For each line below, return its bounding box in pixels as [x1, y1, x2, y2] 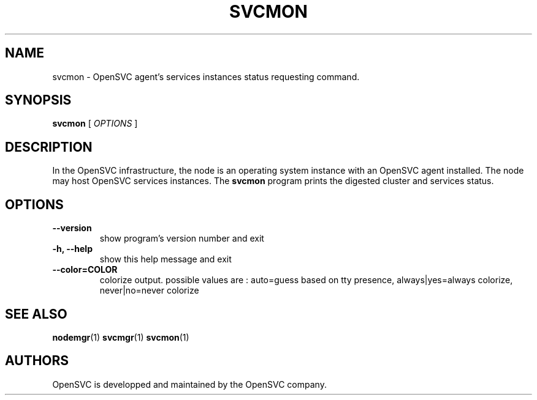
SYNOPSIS [5, 92, 72, 108]
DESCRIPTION [5, 139, 93, 155]
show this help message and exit [99, 254, 232, 265]
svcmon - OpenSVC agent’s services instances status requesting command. [52, 71, 360, 82]
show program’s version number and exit [99, 233, 264, 244]
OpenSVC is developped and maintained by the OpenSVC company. [52, 379, 327, 390]
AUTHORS [5, 353, 69, 369]
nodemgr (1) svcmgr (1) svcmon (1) [52, 331, 189, 343]
